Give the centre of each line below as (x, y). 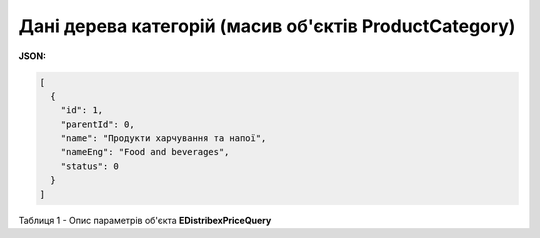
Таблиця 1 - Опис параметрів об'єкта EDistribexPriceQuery (145, 220)
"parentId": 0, (97, 124)
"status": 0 (90, 166)
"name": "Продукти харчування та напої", (163, 138)
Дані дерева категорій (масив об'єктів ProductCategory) (267, 26)
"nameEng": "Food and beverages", (145, 152)
